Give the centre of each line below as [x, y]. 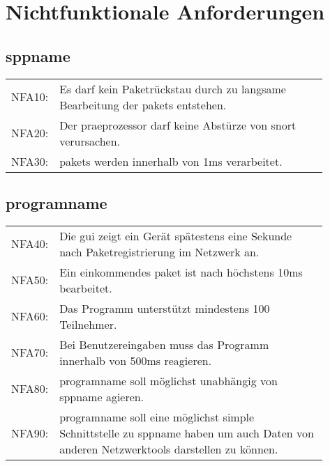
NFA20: [30, 133]
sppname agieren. [102, 396]
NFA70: [30, 352]
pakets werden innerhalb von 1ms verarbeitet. [171, 161]
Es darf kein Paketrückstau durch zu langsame [173, 88]
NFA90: [30, 433]
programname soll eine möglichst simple [157, 417]
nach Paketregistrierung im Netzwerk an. [159, 251]
